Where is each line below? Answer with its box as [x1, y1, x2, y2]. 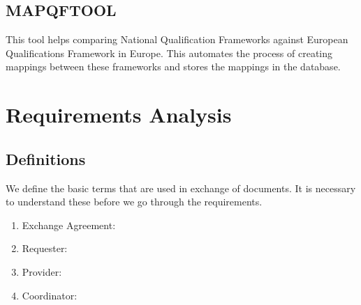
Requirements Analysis [6, 100, 232, 129]
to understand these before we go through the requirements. [6, 194, 263, 209]
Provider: [22, 264, 62, 279]
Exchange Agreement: [22, 217, 116, 232]
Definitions [6, 148, 86, 169]
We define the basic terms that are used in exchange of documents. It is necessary [6, 180, 356, 195]
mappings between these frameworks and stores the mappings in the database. [6, 59, 341, 74]
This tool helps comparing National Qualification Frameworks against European [6, 32, 348, 47]
